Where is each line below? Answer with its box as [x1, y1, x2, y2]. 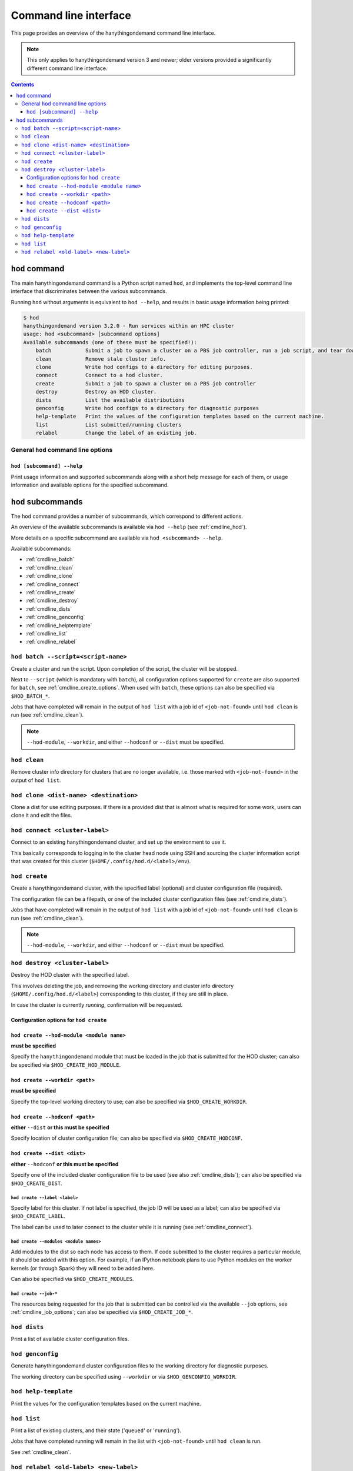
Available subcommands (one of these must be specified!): [23, 339, 197, 345]
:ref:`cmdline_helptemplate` [25, 621, 92, 629]
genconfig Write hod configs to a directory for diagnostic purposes [35, 405, 259, 411]
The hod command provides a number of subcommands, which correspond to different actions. [11, 512, 244, 520]
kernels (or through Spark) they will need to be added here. [11, 1264, 155, 1272]
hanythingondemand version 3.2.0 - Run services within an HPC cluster [23, 322, 235, 329]
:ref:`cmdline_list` [25, 630, 68, 637]
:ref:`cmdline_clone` [25, 573, 74, 580]
